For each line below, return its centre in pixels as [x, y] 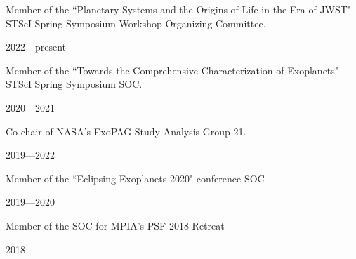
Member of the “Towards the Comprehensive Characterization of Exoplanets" [172, 70]
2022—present [36, 47]
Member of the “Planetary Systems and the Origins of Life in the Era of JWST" [179, 9]
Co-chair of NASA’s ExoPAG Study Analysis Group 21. [126, 131]
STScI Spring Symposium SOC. [74, 84]
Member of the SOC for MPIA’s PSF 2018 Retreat [115, 225]
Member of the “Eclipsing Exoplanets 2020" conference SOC [135, 178]
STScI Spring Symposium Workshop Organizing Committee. [136, 23]
